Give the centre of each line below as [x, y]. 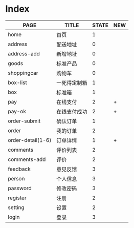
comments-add [27, 159]
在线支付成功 [72, 112]
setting [16, 207]
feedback [19, 169]
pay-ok [17, 111]
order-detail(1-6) [30, 140]
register [17, 198]
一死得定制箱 [72, 82]
